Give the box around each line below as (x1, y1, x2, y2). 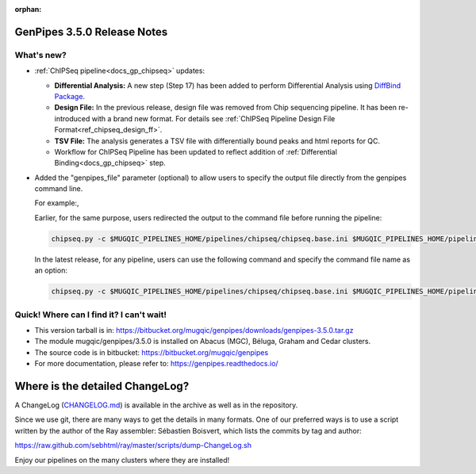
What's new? (14, 49, 67, 60)
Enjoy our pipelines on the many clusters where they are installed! (14, 455, 230, 464)
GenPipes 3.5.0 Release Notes (14, 25, 168, 39)
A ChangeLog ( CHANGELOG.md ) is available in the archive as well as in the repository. (14, 400, 298, 410)
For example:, (34, 198, 79, 208)
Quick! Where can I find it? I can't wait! (14, 309, 167, 320)
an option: (34, 266, 67, 275)
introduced (54, 113, 90, 123)
